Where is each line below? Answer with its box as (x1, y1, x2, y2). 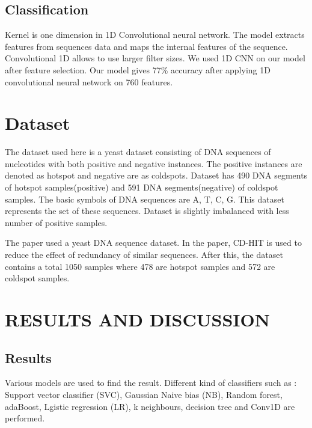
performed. (5, 412, 45, 424)
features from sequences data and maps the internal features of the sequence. (5, 40, 288, 52)
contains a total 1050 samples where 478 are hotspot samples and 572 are (5, 260, 275, 272)
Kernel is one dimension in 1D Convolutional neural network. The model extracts (5, 28, 305, 41)
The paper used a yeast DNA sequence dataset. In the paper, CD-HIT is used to (5, 236, 302, 249)
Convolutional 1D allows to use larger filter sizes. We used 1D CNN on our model (5, 52, 305, 64)
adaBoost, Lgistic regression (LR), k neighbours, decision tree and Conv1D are (5, 400, 295, 412)
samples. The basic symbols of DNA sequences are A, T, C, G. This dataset (5, 192, 284, 205)
